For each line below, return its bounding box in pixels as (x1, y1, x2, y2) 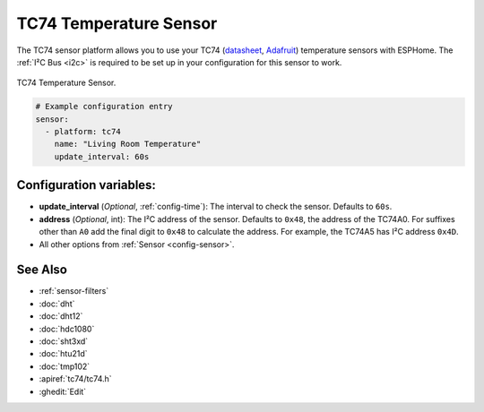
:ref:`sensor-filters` (39, 286, 109, 296)
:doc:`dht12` (39, 311, 83, 322)
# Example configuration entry (35, 101, 174, 112)
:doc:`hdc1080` (39, 323, 95, 334)
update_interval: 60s (54, 151, 150, 161)
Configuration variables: (16, 177, 157, 193)
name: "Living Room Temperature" (54, 139, 202, 150)
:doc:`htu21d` (39, 348, 89, 359)
